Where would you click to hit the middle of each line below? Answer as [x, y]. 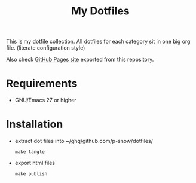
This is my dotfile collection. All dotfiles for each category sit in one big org [98, 42]
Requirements [42, 83]
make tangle [30, 152]
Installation [35, 124]
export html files [35, 163]
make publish [31, 174]
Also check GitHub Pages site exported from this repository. [80, 60]
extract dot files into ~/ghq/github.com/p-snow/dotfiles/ [84, 141]
